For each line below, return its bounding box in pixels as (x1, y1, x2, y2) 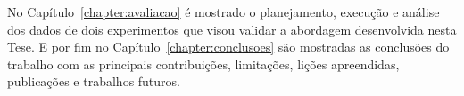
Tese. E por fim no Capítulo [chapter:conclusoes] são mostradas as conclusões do (7, 37, 450, 56)
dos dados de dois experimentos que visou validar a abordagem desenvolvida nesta (7, 20, 457, 38)
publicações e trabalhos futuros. (7, 72, 180, 91)
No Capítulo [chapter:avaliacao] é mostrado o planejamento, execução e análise (7, 3, 440, 20)
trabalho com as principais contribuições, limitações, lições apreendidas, (7, 54, 400, 73)
